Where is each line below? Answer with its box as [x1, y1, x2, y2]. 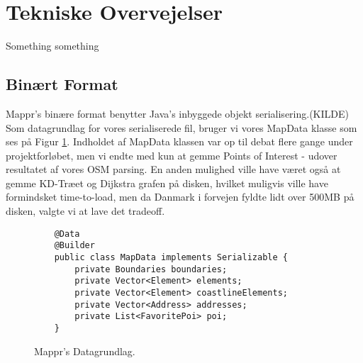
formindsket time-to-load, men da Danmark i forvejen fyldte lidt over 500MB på [6, 189, 354, 204]
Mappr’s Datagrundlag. [34, 343, 135, 358]
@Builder [54, 240, 95, 251]
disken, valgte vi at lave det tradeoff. [6, 203, 165, 218]
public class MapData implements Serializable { [54, 252, 288, 262]
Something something [6, 38, 99, 53]
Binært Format [6, 73, 118, 95]
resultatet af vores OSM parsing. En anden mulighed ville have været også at [6, 162, 341, 177]
